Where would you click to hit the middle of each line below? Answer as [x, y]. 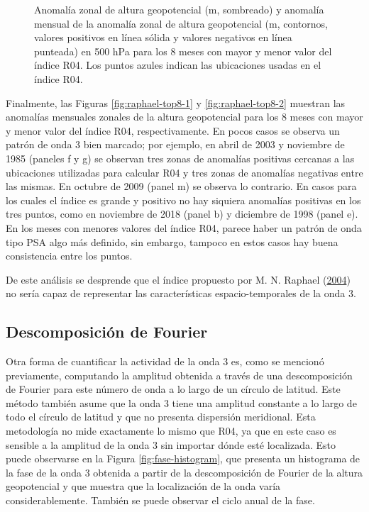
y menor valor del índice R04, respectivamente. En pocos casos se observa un [173, 130]
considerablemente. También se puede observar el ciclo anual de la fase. [160, 500]
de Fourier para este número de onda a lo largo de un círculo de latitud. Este [173, 389]
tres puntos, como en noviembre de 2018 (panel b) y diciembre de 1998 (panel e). [182, 214]
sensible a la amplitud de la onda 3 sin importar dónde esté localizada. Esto [171, 444]
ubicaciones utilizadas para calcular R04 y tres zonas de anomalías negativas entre [184, 172]
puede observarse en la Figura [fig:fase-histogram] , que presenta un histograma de [183, 458]
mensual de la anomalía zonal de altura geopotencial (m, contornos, [181, 23]
